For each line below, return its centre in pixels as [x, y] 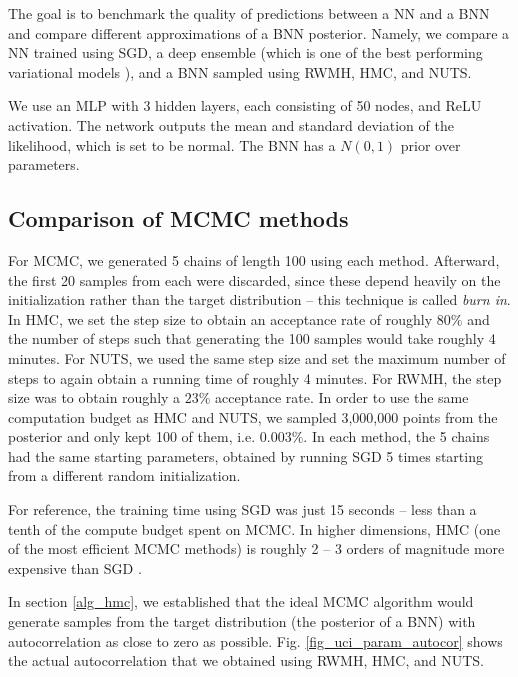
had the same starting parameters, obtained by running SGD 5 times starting [245, 455]
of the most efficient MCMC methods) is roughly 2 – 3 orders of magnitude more [256, 548]
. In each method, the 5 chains [396, 436]
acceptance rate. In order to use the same [342, 397]
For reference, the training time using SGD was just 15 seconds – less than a [242, 509]
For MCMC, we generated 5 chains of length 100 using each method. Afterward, [254, 259]
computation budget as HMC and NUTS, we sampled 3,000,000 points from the [253, 416]
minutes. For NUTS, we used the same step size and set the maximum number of [257, 357]
